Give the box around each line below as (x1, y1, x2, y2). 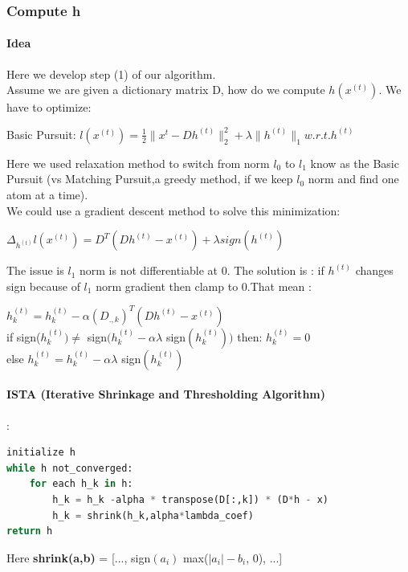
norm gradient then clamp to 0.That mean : (96, 277, 312, 294)
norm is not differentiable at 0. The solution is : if (79, 262, 324, 279)
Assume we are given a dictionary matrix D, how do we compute (6, 81, 325, 98)
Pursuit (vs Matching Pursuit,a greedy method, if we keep (6, 170, 293, 187)
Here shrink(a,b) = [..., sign (6, 549, 151, 566)
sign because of (6, 277, 80, 294)
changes (355, 262, 394, 279)
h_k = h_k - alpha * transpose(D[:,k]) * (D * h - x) (52, 494, 329, 506)
